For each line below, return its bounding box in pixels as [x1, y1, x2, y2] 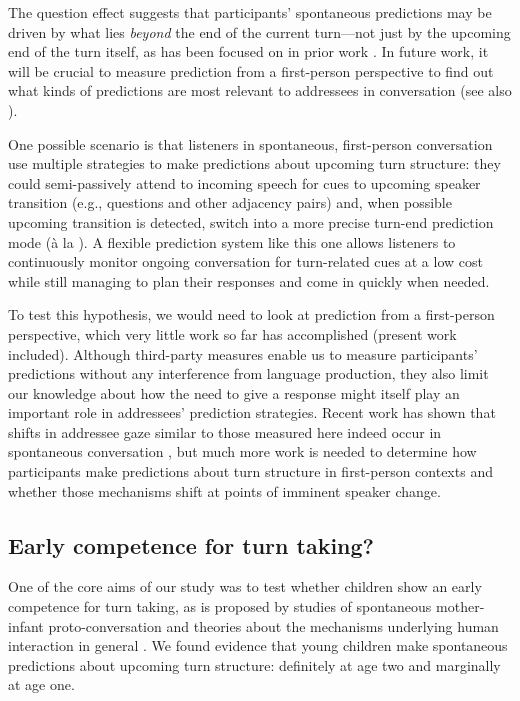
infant [8, 615, 44, 636]
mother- [436, 596, 485, 617]
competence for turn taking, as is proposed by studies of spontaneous [8, 596, 432, 617]
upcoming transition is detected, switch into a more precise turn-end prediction [8, 211, 494, 232]
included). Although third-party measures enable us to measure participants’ [8, 343, 478, 364]
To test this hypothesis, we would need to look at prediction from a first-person [8, 304, 495, 325]
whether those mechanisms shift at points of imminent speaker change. [8, 480, 441, 501]
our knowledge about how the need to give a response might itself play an [8, 382, 460, 403]
